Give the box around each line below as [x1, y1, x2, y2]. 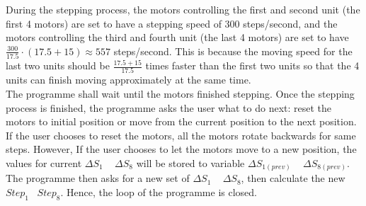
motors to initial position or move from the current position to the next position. [6, 114, 357, 129]
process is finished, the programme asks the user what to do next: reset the [6, 100, 332, 115]
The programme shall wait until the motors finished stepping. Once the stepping [6, 86, 355, 101]
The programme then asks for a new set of [6, 171, 190, 185]
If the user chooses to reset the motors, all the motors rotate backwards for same [6, 127, 356, 142]
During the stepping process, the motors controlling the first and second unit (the [6, 2, 360, 16]
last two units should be [6, 58, 110, 73]
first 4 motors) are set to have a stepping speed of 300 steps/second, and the [6, 16, 338, 30]
